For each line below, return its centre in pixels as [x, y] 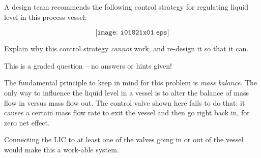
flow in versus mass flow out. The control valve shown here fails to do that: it [125, 102]
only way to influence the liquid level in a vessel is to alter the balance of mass [127, 92]
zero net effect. [27, 122]
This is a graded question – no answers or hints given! [88, 65]
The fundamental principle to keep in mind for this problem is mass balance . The [131, 83]
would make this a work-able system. [62, 149]
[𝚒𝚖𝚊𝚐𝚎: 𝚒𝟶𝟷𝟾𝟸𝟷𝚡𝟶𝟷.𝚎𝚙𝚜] [132, 33]
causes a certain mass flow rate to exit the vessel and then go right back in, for [127, 113]
